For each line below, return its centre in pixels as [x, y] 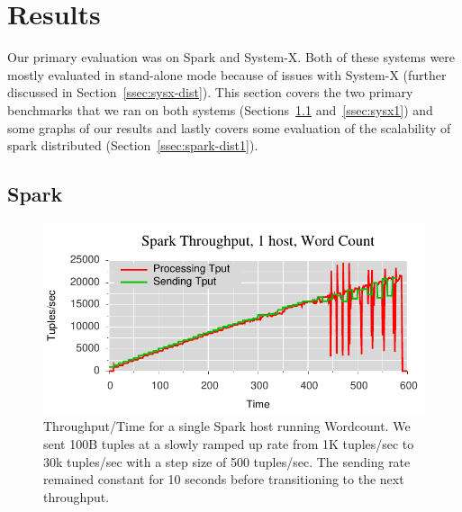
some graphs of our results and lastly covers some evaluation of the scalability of [229, 127]
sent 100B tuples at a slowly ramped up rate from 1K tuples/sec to [229, 444]
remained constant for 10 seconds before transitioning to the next [224, 479]
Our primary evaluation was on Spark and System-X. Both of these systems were [231, 57]
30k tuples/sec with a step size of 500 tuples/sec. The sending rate [227, 461]
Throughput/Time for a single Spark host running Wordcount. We [227, 426]
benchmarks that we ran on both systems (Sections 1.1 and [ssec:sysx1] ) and [220, 109]
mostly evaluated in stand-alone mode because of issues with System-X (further [227, 74]
